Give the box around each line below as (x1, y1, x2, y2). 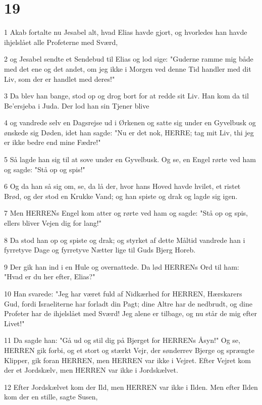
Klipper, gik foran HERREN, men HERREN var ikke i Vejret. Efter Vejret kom (4, 355, 251, 365)
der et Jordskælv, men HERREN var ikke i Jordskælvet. (4, 365, 178, 375)
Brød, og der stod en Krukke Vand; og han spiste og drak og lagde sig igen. (4, 190, 238, 201)
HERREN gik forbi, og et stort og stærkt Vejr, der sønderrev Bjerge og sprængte (4, 344, 254, 355)
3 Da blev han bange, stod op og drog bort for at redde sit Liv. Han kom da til (4, 90, 249, 101)
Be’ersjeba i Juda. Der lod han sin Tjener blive (4, 100, 149, 111)
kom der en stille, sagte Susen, (4, 391, 98, 402)
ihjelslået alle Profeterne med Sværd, (4, 36, 118, 47)
